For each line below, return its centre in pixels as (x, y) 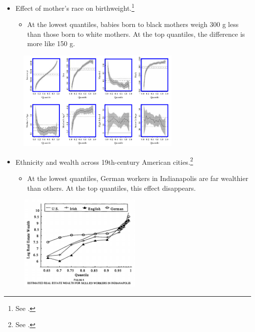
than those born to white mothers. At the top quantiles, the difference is (136, 34)
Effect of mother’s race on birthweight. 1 (75, 7)
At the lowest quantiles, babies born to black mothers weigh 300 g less (133, 24)
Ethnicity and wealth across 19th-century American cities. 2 (104, 161)
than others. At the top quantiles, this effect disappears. (112, 188)
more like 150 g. (51, 43)
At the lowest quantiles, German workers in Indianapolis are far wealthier (138, 178)
